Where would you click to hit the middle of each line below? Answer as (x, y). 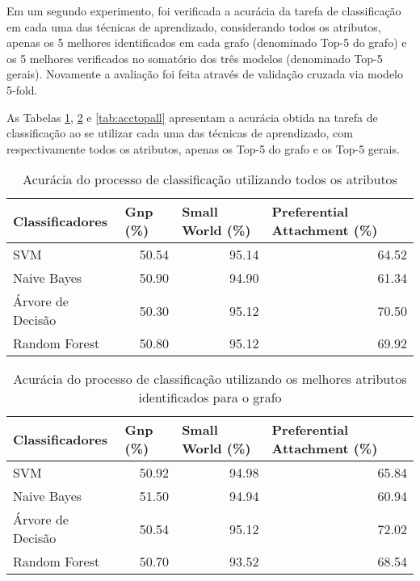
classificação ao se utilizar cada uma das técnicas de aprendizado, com (180, 133)
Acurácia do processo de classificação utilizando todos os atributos (210, 179)
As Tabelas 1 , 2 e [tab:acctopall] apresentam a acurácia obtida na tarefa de (192, 117)
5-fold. (22, 89)
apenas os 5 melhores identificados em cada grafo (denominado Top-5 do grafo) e (207, 42)
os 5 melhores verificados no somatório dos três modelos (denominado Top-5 (195, 58)
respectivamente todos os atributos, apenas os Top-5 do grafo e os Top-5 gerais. (203, 148)
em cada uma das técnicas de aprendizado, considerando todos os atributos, (194, 26)
